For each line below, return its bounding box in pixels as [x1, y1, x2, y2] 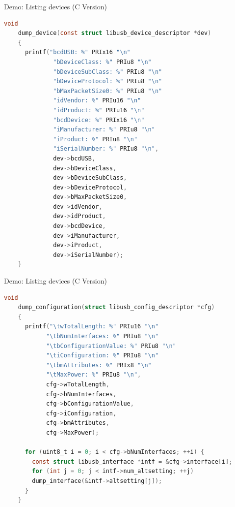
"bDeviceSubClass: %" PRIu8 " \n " [53, 68, 162, 75]
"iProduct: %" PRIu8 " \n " [53, 135, 138, 143]
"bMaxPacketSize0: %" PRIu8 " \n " [53, 87, 162, 95]
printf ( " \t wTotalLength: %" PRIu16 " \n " [25, 323, 159, 330]
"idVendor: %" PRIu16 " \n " [53, 97, 141, 104]
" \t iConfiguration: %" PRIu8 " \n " [46, 352, 159, 359]
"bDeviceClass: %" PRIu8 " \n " [53, 58, 152, 65]
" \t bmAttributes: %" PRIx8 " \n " [46, 361, 152, 369]
